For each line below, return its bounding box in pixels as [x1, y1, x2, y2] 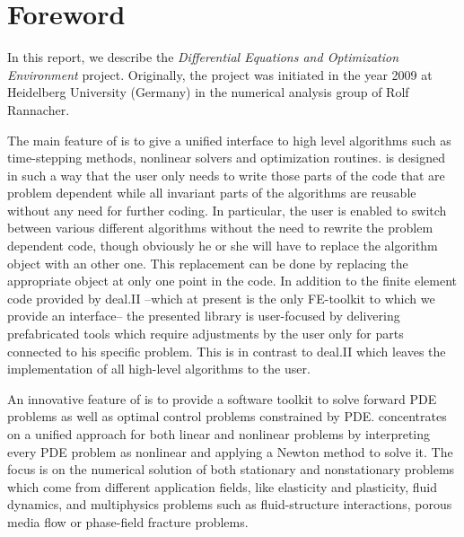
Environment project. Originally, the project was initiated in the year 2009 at [7, 65, 433, 84]
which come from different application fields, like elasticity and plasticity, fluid [7, 477, 438, 496]
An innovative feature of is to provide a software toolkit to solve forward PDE [7, 389, 437, 408]
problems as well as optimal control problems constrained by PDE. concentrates [7, 407, 447, 426]
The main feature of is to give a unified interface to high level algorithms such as [7, 130, 451, 149]
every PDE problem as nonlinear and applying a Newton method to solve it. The [7, 442, 453, 461]
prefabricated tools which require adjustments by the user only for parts [7, 324, 404, 343]
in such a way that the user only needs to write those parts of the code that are [7, 165, 445, 184]
